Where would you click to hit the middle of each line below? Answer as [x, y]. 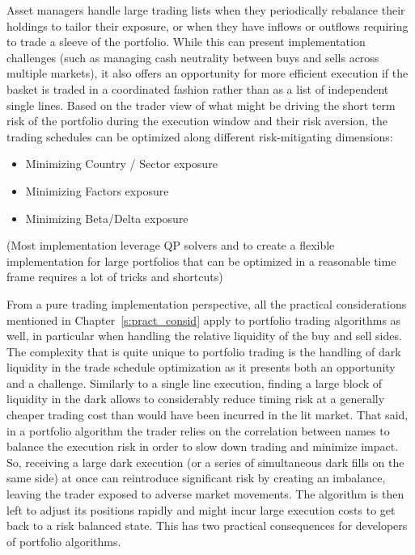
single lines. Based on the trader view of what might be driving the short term [201, 105]
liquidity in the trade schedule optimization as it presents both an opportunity [201, 367]
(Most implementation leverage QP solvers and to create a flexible [171, 245]
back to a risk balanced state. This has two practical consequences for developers [207, 526]
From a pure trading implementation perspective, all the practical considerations [207, 303]
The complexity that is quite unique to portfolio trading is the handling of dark [204, 351]
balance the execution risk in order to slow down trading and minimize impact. [203, 446]
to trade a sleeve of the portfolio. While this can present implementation [186, 42]
